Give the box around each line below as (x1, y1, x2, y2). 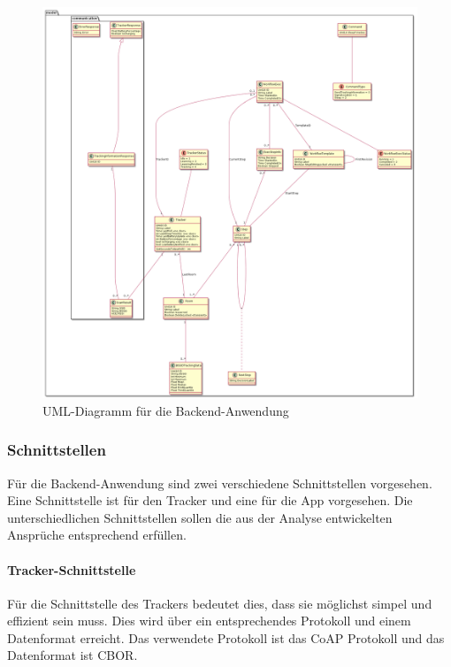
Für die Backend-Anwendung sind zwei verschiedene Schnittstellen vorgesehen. (7, 473, 432, 492)
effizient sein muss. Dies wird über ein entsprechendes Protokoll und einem (7, 611, 411, 630)
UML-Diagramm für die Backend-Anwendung (42, 401, 289, 419)
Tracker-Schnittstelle (7, 560, 136, 579)
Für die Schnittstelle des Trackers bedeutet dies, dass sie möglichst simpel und (7, 594, 432, 612)
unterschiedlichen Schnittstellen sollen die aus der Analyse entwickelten (7, 508, 393, 526)
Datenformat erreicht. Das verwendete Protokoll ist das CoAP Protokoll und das (7, 628, 445, 647)
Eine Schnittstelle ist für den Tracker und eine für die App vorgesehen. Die (7, 491, 413, 510)
